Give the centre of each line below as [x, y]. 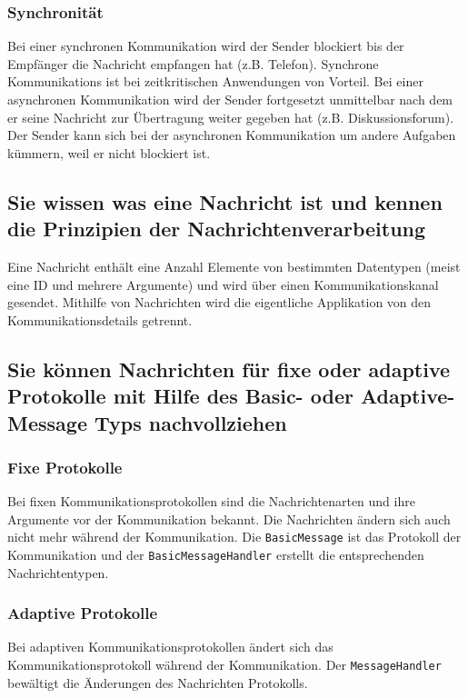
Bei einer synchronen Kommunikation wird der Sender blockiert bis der [206, 46]
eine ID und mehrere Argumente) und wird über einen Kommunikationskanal [223, 284]
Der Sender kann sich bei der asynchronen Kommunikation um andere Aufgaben [232, 135]
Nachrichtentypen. [58, 572]
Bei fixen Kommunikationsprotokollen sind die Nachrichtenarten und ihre [211, 501]
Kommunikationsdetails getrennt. [100, 319]
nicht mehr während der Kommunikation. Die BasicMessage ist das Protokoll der [234, 537]
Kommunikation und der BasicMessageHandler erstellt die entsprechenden [216, 554]
